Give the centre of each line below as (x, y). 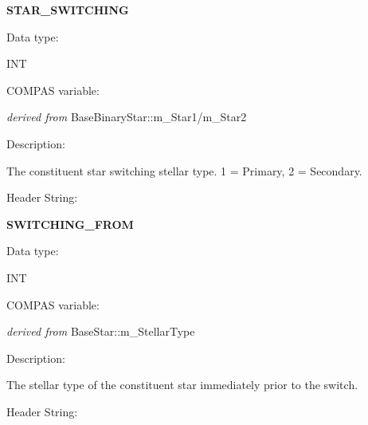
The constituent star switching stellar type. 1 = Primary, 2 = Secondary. (184, 170)
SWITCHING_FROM (70, 224)
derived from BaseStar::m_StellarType (101, 331)
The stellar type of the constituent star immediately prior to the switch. (182, 385)
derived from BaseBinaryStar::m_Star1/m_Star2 (127, 117)
